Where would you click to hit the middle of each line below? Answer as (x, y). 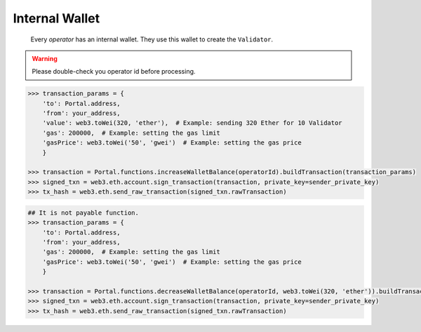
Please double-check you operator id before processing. (114, 72)
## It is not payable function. (83, 213)
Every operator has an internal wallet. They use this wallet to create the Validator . (152, 39)
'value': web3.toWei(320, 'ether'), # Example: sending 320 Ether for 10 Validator (193, 123)
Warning (45, 58)
